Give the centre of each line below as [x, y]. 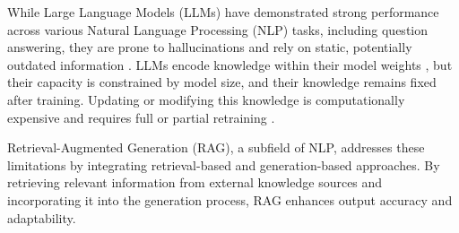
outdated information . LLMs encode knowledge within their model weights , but [230, 64]
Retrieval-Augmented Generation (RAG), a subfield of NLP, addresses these [216, 147]
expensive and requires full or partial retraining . [141, 117]
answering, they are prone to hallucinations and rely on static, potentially [210, 47]
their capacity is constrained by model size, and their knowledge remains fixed [222, 82]
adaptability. [42, 217]
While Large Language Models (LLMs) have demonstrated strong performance [223, 12]
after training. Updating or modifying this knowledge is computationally [206, 99]
